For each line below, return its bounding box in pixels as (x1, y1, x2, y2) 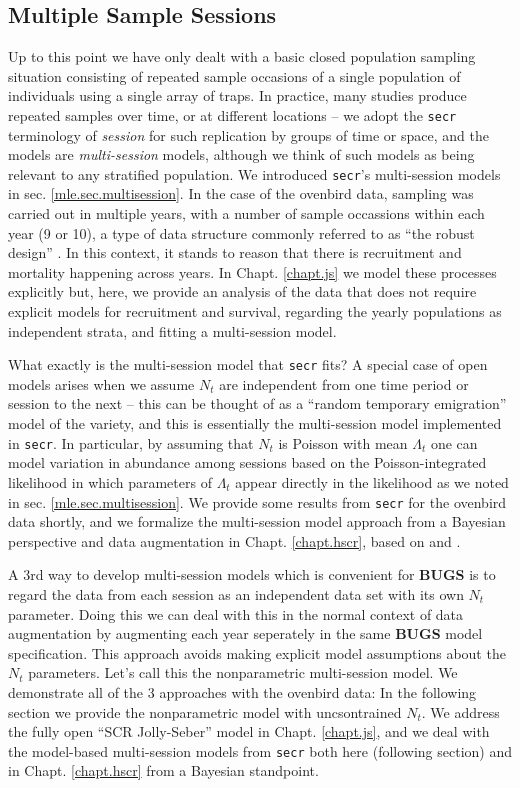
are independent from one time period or (219, 373, 469, 394)
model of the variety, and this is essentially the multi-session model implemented (8, 413, 502, 434)
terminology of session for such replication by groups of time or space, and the (8, 124, 489, 145)
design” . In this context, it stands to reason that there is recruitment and (8, 242, 462, 263)
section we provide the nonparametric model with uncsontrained (8, 701, 402, 722)
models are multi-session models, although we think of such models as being (8, 144, 475, 165)
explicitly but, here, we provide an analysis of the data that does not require (8, 281, 477, 302)
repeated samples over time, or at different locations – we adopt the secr (8, 104, 457, 125)
